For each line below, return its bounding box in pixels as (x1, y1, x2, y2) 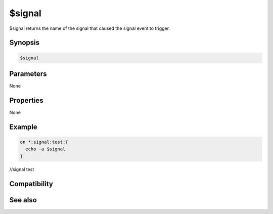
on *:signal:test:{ (20, 139, 68, 145)
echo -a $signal (25, 146, 66, 152)
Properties (9, 96, 43, 105)
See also (9, 195, 37, 204)
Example (9, 122, 37, 131)
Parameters (9, 69, 47, 78)
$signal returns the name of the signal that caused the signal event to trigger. (9, 25, 170, 31)
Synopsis (9, 38, 40, 47)
